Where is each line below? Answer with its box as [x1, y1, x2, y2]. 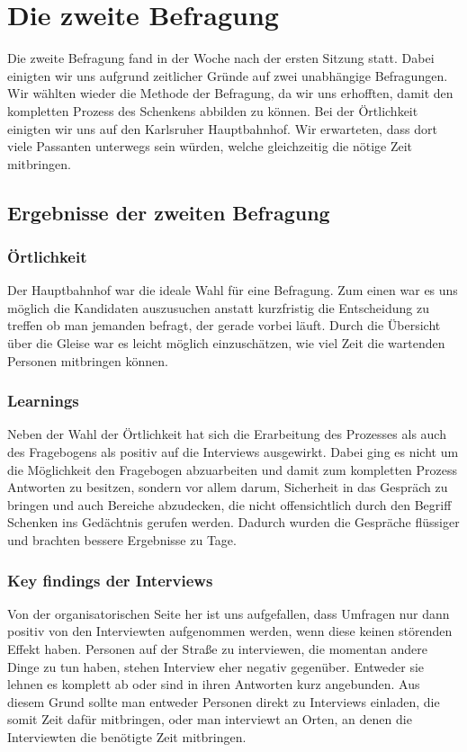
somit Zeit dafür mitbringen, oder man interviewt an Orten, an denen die [7, 710, 412, 729]
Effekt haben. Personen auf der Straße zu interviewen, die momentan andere [7, 640, 427, 658]
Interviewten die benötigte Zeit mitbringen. [7, 728, 247, 746]
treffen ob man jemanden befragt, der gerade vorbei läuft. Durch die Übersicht [7, 316, 441, 335]
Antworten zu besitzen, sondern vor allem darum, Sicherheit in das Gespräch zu [7, 478, 448, 497]
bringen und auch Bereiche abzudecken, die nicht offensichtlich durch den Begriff [7, 495, 452, 514]
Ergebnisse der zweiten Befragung [7, 198, 330, 226]
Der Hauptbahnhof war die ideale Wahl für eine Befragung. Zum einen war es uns [7, 281, 458, 300]
